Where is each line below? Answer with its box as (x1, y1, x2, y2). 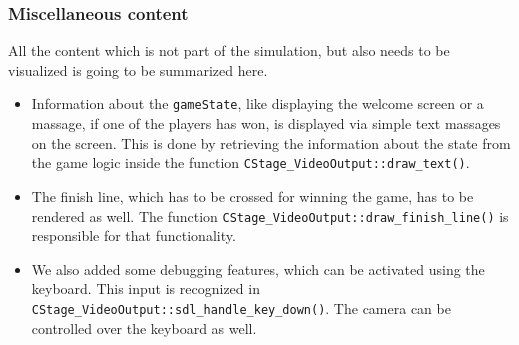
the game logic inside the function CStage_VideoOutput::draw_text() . (31, 152, 470, 173)
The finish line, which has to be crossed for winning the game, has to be (31, 185, 474, 206)
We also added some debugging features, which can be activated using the (31, 258, 485, 279)
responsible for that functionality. (31, 225, 236, 246)
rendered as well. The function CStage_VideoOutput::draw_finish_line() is (31, 205, 509, 226)
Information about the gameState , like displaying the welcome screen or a (31, 93, 484, 114)
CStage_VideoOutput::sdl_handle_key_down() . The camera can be (31, 297, 451, 318)
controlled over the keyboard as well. (31, 317, 257, 338)
